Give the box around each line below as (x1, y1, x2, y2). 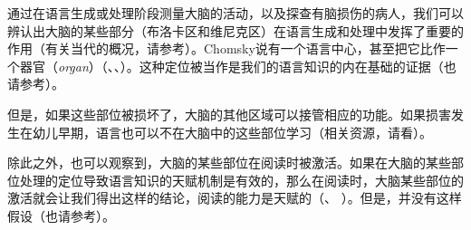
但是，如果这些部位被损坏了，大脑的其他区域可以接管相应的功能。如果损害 (7, 104, 451, 123)
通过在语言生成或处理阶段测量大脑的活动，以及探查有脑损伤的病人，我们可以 (7, 4, 464, 22)
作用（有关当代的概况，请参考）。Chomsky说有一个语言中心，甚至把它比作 (7, 39, 446, 58)
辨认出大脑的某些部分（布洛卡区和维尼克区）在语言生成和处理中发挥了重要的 (7, 21, 464, 40)
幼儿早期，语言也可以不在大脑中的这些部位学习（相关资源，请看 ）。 (32, 122, 432, 141)
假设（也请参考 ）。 (7, 206, 115, 225)
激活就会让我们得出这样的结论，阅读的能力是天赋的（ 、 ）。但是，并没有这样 (7, 188, 462, 207)
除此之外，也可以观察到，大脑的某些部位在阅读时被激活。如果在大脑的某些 (7, 153, 451, 172)
